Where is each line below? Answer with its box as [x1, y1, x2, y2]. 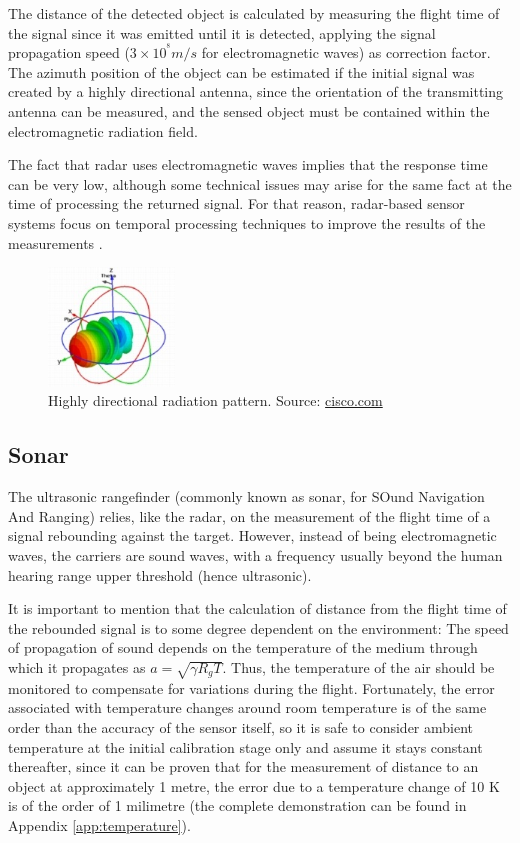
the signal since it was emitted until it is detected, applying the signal [8, 22, 436, 43]
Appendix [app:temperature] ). [8, 814, 191, 835]
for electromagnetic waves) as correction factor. [201, 42, 491, 63]
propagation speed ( [8, 42, 130, 63]
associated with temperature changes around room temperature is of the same [8, 697, 487, 718]
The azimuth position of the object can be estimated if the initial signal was [8, 61, 475, 82]
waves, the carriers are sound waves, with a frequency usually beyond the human [8, 545, 503, 565]
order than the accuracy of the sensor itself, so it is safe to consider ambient [8, 716, 474, 737]
